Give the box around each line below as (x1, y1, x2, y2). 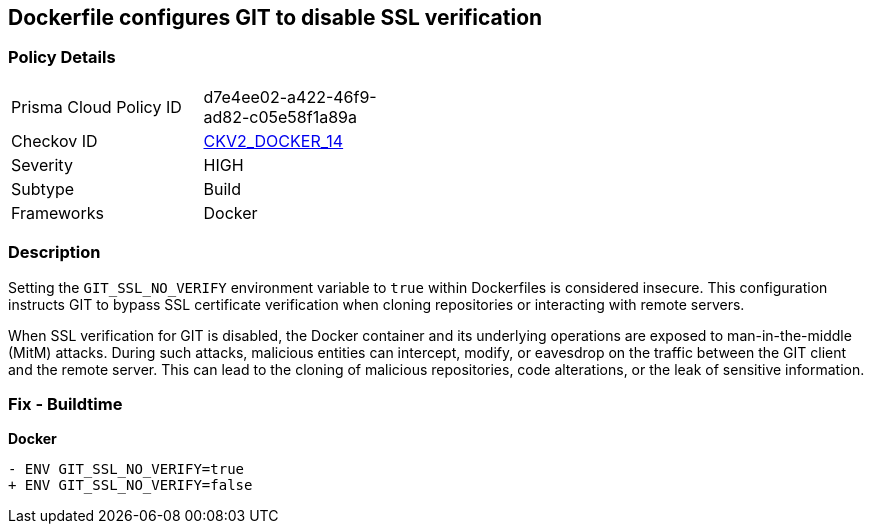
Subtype (11, 178, 75, 199)
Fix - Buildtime (8, 393, 123, 414)
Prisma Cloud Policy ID (11, 96, 182, 117)
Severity (11, 154, 73, 175)
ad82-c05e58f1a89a (203, 106, 357, 127)
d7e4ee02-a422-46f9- (203, 86, 377, 107)
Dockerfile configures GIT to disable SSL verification (8, 5, 543, 30)
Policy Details (8, 47, 116, 68)
